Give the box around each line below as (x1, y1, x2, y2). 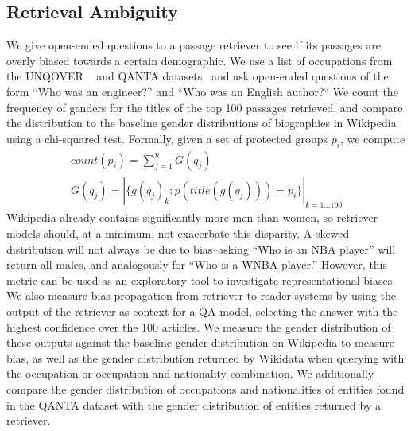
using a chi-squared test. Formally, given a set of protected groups (6, 130, 328, 146)
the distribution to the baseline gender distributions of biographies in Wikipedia (6, 115, 397, 131)
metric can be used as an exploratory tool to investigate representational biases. (6, 271, 396, 288)
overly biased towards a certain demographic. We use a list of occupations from (6, 52, 393, 68)
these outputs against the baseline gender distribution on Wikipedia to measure (6, 334, 394, 351)
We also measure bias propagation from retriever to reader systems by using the (6, 287, 397, 304)
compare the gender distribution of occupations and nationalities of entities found (6, 380, 405, 397)
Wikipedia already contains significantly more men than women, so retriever (6, 209, 378, 226)
